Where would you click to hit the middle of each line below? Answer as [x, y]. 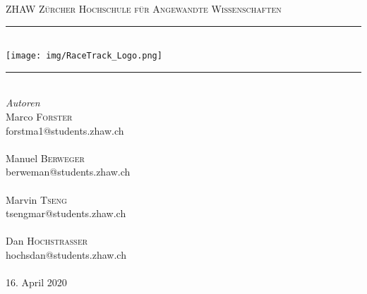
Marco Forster [39, 117]
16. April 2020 [36, 282]
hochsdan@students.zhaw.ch [66, 254]
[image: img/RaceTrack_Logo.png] [84, 56]
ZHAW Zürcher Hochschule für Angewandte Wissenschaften [144, 8]
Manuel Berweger [45, 158]
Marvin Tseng [36, 199]
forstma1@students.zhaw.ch [65, 130]
